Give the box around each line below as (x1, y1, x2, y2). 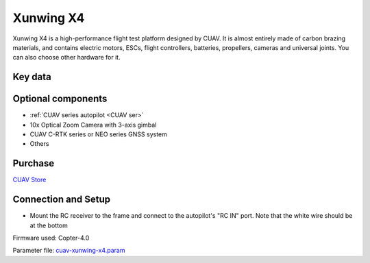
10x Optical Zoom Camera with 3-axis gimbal (29, 121, 157, 129)
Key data (12, 71, 51, 83)
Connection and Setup (12, 194, 111, 205)
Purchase (12, 158, 55, 169)
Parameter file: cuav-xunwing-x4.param (12, 247, 125, 255)
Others (29, 140, 49, 148)
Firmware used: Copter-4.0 (12, 234, 90, 242)
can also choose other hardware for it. (12, 53, 121, 62)
